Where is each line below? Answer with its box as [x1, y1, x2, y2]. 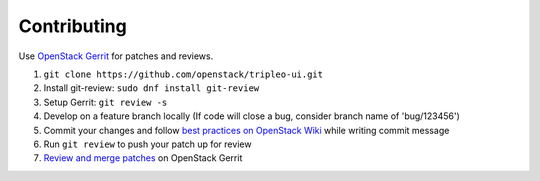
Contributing [18, 15, 127, 37]
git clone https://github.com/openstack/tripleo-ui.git [43, 68, 324, 80]
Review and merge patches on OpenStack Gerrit [43, 152, 243, 164]
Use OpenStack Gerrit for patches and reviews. [18, 50, 214, 62]
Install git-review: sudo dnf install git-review [43, 82, 260, 94]
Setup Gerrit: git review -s [43, 96, 168, 108]
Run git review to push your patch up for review [43, 138, 252, 150]
